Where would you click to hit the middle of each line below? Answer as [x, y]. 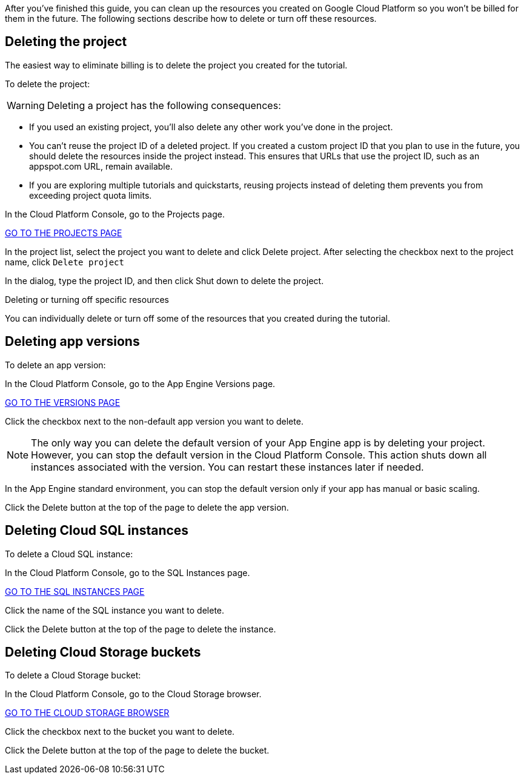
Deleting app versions [72, 342]
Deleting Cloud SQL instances [97, 531]
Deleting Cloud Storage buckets [103, 652]
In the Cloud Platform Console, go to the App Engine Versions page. [140, 383]
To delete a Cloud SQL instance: [69, 554]
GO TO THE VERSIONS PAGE [63, 402]
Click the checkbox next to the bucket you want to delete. [120, 732]
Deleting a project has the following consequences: [164, 105]
